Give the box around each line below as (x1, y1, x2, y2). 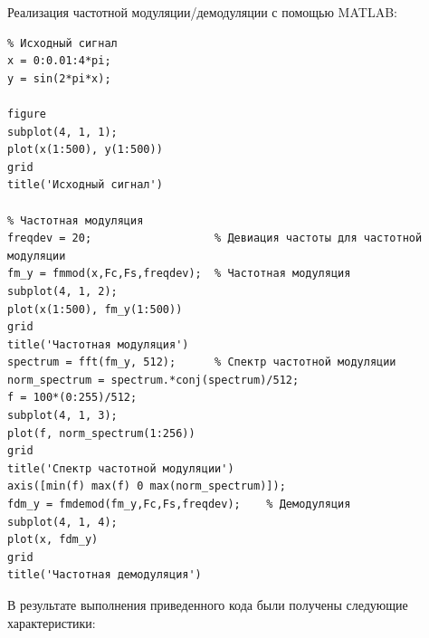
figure (7, 107, 46, 120)
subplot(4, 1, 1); (7, 125, 118, 138)
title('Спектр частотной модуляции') (7, 462, 234, 475)
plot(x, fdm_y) (7, 533, 99, 547)
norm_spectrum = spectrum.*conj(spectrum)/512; (7, 373, 300, 386)
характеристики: (7, 613, 96, 632)
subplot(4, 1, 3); (7, 409, 118, 423)
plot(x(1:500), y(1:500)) (7, 143, 163, 157)
